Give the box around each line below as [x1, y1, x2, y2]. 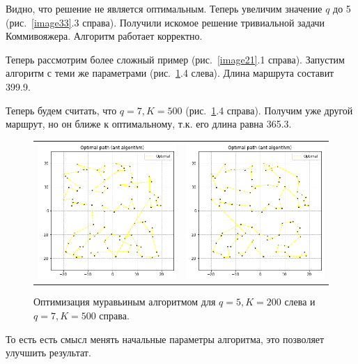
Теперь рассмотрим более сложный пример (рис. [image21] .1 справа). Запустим [6, 52, 345, 66]
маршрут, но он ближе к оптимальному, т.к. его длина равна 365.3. [6, 116, 292, 131]
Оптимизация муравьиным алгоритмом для [33, 294, 216, 309]
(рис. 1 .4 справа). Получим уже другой [185, 103, 353, 117]
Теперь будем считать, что [6, 103, 117, 117]
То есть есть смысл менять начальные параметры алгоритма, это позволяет [6, 331, 325, 346]
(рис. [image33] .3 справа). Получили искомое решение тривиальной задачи [6, 15, 325, 29]
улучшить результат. [6, 345, 91, 360]
